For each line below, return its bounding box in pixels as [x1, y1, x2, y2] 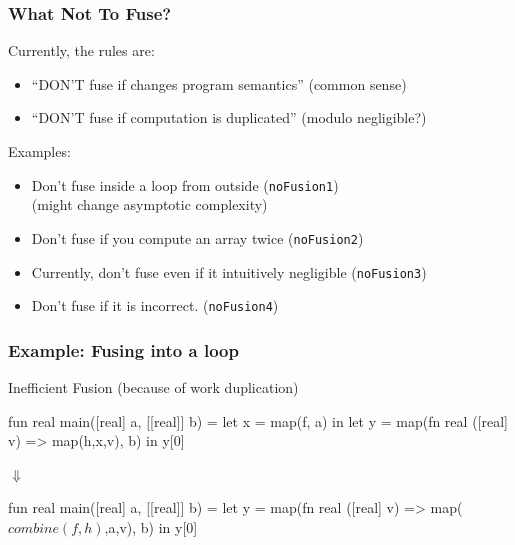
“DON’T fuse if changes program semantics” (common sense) [31, 73, 407, 94]
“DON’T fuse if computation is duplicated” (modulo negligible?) [31, 107, 427, 128]
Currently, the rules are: [8, 40, 155, 61]
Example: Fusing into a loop [8, 337, 239, 362]
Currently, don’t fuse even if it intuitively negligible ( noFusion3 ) [31, 261, 427, 282]
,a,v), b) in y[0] [104, 517, 198, 537]
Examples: [8, 141, 71, 161]
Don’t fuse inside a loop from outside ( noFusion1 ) [31, 174, 339, 195]
